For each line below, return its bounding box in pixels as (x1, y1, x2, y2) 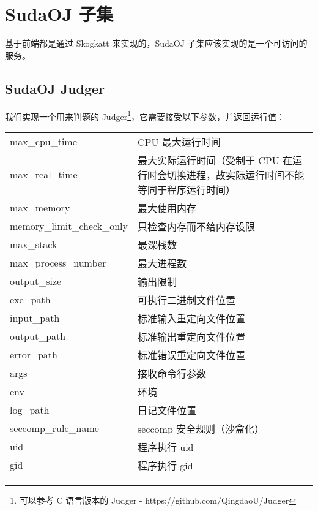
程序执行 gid (137, 458, 193, 472)
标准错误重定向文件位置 (137, 347, 245, 362)
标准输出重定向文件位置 (137, 329, 245, 344)
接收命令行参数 (137, 366, 206, 380)
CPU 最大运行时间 (137, 134, 221, 149)
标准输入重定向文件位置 (137, 311, 245, 325)
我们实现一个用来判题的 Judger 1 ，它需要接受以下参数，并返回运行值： (5, 108, 285, 123)
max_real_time (10, 167, 78, 182)
